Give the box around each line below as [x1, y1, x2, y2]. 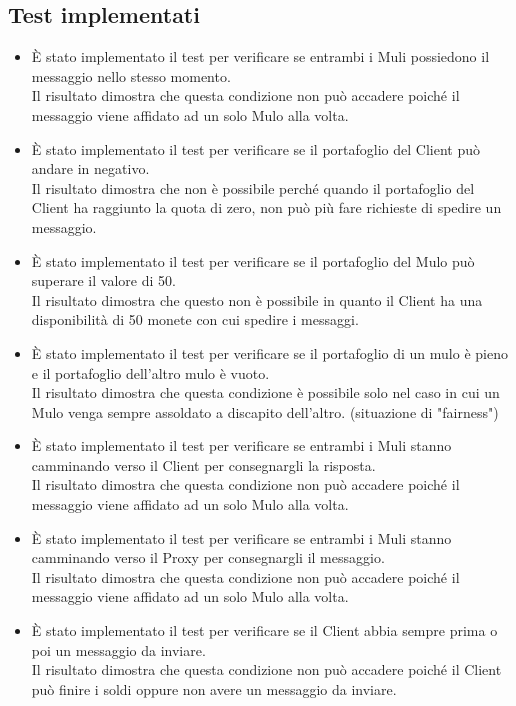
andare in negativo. [31, 158, 150, 179]
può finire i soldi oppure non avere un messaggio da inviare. [31, 678, 397, 699]
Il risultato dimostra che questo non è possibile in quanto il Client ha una [31, 289, 483, 310]
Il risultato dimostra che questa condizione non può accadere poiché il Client [31, 659, 502, 680]
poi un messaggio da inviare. [31, 639, 206, 660]
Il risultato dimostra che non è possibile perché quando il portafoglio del [31, 177, 475, 198]
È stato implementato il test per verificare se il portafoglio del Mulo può [31, 250, 475, 271]
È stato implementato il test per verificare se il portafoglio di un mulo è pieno [31, 342, 508, 363]
